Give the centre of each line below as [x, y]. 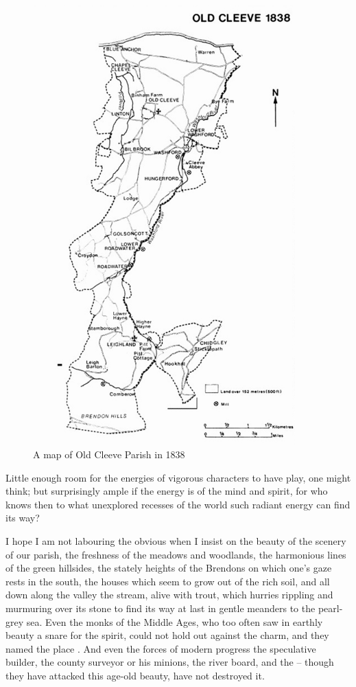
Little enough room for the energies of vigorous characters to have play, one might [178, 477]
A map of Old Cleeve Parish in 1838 [109, 454]
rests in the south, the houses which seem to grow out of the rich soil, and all [168, 581]
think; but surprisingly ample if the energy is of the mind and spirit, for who [167, 491]
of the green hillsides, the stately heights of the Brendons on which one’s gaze [169, 568]
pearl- [330, 608]
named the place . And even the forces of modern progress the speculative [161, 648]
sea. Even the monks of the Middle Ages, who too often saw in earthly [175, 621]
